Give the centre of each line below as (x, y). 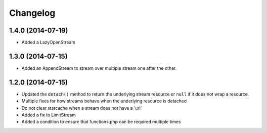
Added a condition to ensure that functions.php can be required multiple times (101, 122)
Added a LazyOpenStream (48, 43)
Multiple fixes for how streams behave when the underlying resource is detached (104, 101)
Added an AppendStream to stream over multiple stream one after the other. (99, 68)
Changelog (32, 13)
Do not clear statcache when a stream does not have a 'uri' (82, 108)
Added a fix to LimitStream (49, 115)
